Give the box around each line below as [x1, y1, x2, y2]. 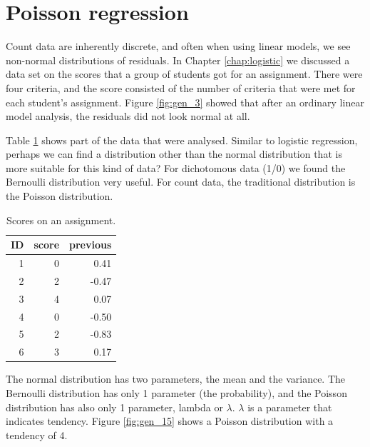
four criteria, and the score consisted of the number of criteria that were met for [6, 80, 356, 95]
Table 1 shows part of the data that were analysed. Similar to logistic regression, [6, 132, 358, 147]
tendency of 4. [6, 427, 68, 442]
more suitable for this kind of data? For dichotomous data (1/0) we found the [6, 160, 346, 175]
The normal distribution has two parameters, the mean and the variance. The [6, 371, 346, 386]
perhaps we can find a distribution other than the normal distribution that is [6, 146, 342, 161]
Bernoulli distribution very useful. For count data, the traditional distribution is [6, 174, 356, 189]
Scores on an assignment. [6, 212, 116, 227]
